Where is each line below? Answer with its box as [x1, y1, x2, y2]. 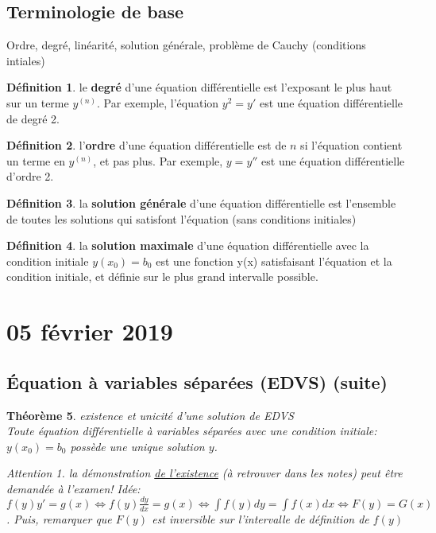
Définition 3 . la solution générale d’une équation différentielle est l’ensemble [6, 194, 396, 211]
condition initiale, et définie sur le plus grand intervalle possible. [6, 268, 318, 285]
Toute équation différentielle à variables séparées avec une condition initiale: [6, 422, 377, 439]
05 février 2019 [6, 315, 173, 348]
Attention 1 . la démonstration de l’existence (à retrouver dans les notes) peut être [6, 465, 403, 481]
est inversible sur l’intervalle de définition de [152, 510, 369, 527]
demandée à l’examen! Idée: [6, 480, 141, 496]
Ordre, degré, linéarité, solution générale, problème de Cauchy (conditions [6, 37, 366, 53]
